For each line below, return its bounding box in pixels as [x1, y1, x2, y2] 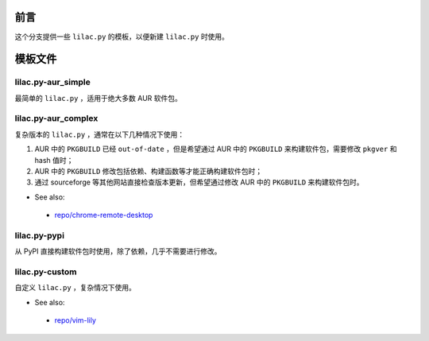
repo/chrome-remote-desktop [54, 211, 153, 220]
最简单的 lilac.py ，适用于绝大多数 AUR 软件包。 [14, 93, 183, 103]
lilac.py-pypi [14, 230, 65, 241]
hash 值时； [34, 155, 74, 165]
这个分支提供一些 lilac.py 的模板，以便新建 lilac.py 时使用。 [14, 32, 230, 41]
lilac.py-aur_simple [14, 76, 91, 87]
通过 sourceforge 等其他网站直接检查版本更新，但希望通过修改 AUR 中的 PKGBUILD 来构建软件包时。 [34, 177, 365, 187]
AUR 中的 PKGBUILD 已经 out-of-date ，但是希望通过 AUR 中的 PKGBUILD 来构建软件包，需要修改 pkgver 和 [34, 144, 397, 154]
